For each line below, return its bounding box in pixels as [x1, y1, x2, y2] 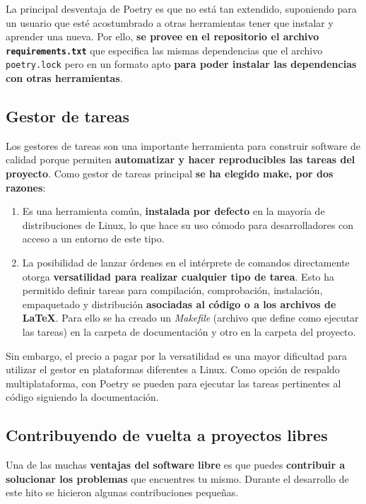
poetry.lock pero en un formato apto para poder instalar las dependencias [6, 57, 357, 71]
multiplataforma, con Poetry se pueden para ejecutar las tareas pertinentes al [6, 375, 341, 390]
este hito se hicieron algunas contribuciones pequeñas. [6, 485, 239, 500]
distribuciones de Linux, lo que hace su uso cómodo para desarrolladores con [22, 217, 354, 232]
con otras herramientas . [6, 71, 123, 86]
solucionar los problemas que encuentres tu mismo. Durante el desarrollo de [6, 471, 349, 486]
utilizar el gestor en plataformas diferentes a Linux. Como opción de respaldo [6, 362, 340, 377]
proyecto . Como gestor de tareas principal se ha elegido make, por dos [6, 166, 333, 181]
